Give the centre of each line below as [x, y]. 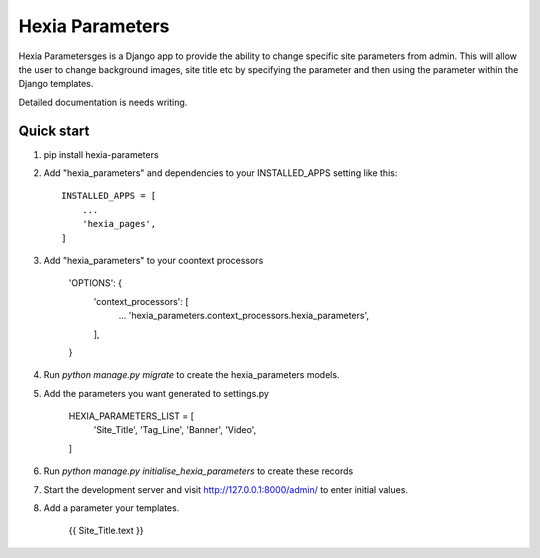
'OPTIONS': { [95, 283]
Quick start [54, 130]
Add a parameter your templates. [111, 508]
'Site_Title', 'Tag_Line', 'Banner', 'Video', [175, 430]
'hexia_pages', [119, 224]
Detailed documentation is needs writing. [103, 102]
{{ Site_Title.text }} [106, 531]
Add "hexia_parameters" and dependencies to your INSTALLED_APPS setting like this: [220, 173]
